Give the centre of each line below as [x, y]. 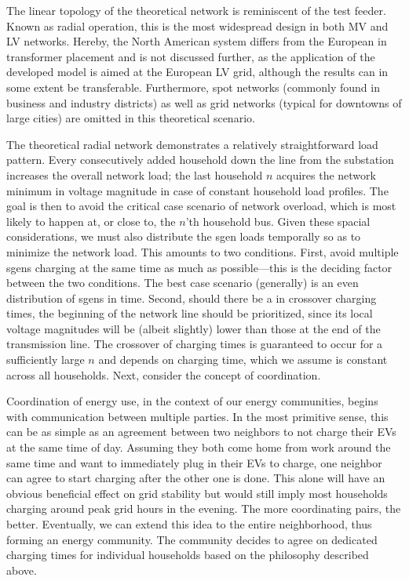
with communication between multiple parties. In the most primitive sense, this [197, 416]
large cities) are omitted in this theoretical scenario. [131, 118]
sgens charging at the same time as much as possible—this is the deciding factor [199, 267]
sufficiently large [46, 359]
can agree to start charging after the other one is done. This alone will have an [196, 478]
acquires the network [326, 174]
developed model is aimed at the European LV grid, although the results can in [197, 72]
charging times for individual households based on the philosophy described [188, 555]
